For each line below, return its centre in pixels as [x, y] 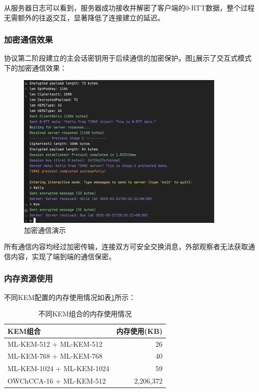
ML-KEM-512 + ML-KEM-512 [55, 343]
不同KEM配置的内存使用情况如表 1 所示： [70, 297]
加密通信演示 [45, 230]
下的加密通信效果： [35, 68]
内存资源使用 [29, 278]
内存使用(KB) [139, 331]
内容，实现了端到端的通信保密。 [63, 256]
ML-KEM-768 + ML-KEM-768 [55, 356]
